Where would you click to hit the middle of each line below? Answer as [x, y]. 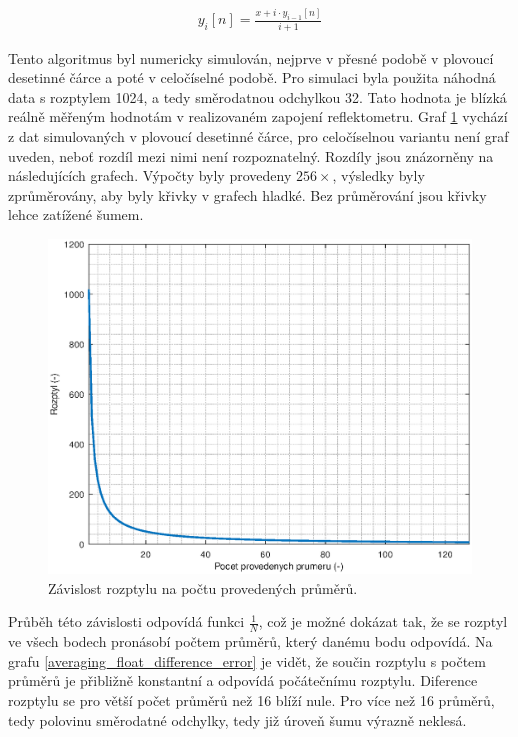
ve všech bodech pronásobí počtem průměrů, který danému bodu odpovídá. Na [250, 641]
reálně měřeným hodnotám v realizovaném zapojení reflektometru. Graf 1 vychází [258, 116]
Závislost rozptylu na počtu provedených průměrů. [203, 587]
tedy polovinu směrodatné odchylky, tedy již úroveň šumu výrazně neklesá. [237, 719]
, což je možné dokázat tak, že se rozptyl [383, 621]
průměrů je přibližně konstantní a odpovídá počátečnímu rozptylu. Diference [243, 680]
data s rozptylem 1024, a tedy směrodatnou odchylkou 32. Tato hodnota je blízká [257, 96]
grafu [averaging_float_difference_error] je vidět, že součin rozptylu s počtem [247, 660]
